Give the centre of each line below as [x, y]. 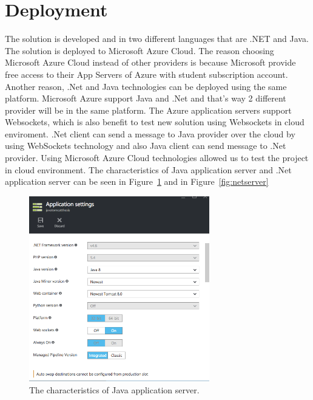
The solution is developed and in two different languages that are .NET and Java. [157, 39]
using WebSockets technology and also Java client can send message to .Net [146, 146]
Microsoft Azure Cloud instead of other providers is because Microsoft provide [150, 62]
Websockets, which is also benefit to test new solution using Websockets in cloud [155, 122]
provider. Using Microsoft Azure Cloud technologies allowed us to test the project [157, 158]
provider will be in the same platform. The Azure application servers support [148, 110]
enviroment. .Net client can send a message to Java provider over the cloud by [150, 133]
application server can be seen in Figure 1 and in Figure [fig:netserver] [137, 181]
